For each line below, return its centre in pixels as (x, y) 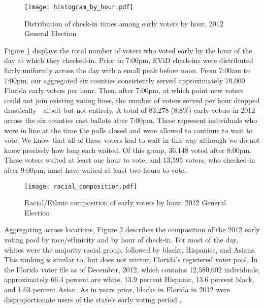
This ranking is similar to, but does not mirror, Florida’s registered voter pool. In (131, 259)
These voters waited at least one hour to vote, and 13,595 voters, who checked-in (130, 160)
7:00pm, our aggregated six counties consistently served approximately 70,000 (125, 80)
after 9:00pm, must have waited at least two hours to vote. (95, 170)
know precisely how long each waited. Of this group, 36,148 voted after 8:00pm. (128, 150)
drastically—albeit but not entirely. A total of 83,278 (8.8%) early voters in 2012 (130, 110)
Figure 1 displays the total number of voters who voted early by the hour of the (128, 50)
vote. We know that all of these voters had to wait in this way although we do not (132, 140)
